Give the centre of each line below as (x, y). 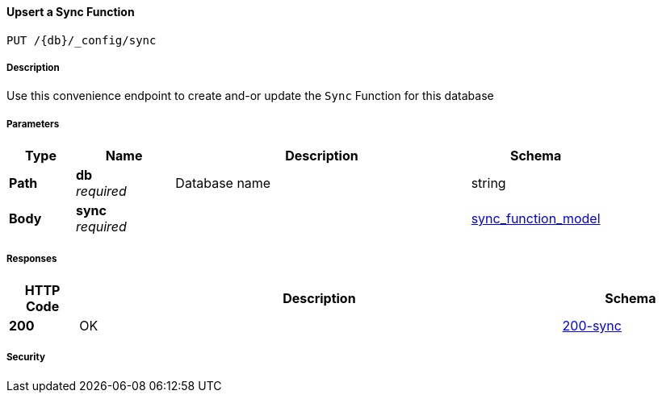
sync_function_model (536, 219)
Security (26, 357)
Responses (32, 258)
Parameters (33, 124)
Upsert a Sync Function (71, 12)
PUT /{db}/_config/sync (82, 40)
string (488, 183)
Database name (223, 183)
